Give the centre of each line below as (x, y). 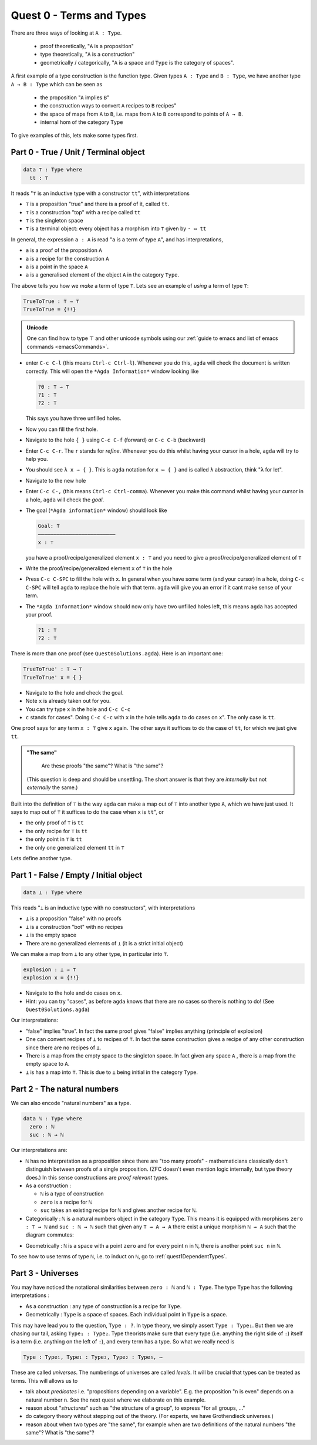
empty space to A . (48, 1064)
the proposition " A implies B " (75, 97)
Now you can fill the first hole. (62, 429)
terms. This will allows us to (44, 1380)
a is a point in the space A (57, 267)
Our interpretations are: (39, 1150)
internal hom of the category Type (82, 122)
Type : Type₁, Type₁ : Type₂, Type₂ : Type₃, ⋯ (93, 1357)
